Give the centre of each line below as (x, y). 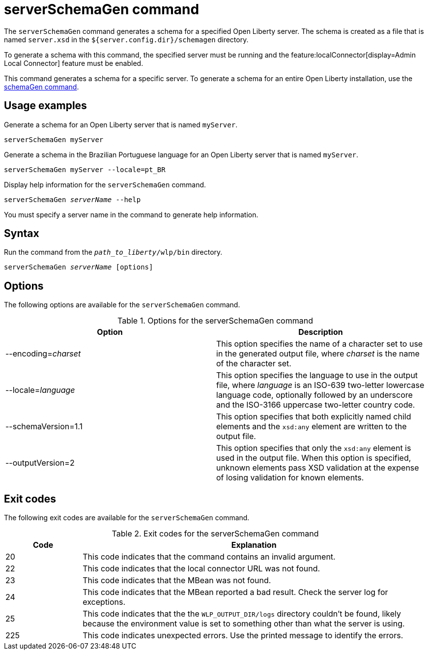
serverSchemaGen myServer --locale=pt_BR (85, 169)
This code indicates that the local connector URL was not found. (201, 569)
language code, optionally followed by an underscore (314, 395)
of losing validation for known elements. (290, 478)
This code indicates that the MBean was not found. (177, 580)
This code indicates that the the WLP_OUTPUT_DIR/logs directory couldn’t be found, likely (242, 614)
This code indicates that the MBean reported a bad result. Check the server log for (235, 592)
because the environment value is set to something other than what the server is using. (244, 624)
